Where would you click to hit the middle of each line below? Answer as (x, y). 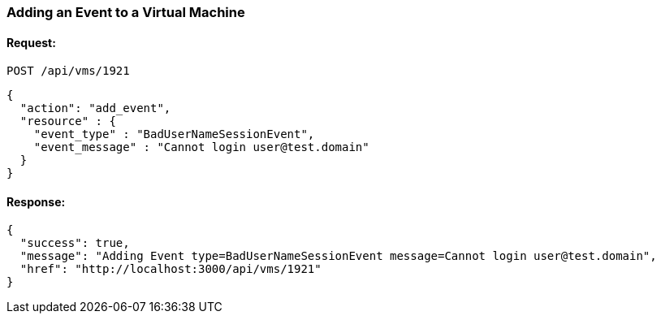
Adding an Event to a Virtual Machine (126, 12)
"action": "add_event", (95, 108)
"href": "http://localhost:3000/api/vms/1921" (171, 269)
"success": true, (75, 243)
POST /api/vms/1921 (68, 71)
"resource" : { (68, 121)
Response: (36, 201)
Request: (31, 42)
